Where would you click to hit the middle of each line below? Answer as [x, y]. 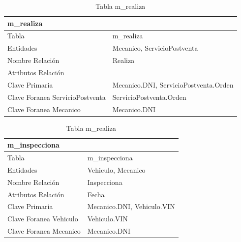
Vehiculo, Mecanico [116, 169]
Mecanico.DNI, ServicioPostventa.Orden [173, 84]
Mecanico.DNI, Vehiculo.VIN [131, 206]
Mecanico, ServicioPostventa [155, 48]
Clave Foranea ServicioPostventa [57, 97]
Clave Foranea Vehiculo [43, 219]
